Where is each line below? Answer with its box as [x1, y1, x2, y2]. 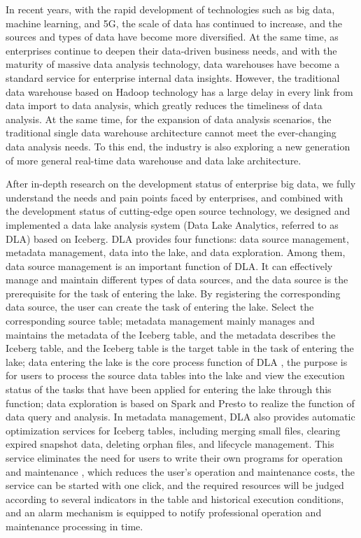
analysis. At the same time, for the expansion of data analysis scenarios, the [6, 111, 332, 126]
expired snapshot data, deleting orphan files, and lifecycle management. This [6, 437, 334, 451]
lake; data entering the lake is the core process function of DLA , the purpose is [6, 354, 348, 369]
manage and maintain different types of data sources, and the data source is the [6, 272, 348, 287]
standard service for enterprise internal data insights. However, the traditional [6, 70, 340, 85]
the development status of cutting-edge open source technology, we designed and [6, 204, 351, 218]
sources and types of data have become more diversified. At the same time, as [6, 29, 339, 44]
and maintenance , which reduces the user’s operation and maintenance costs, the [6, 464, 355, 479]
